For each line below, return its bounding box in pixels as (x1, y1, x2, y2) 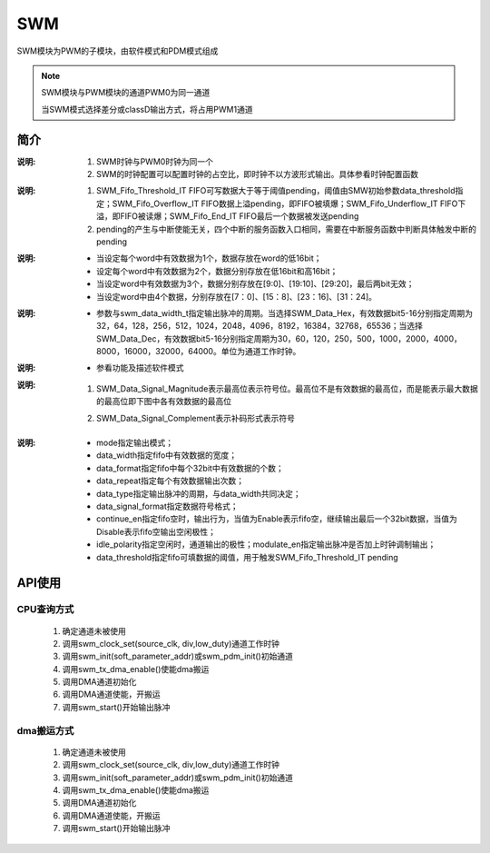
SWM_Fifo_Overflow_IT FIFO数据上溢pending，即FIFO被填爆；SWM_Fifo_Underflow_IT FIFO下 (112, 198, 466, 209)
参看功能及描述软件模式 (96, 362, 184, 373)
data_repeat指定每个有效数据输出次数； (96, 475, 245, 486)
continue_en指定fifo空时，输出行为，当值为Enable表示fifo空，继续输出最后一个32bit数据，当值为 (96, 513, 458, 524)
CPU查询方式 (16, 603, 74, 616)
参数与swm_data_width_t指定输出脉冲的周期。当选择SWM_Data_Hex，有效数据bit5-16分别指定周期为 (96, 307, 474, 318)
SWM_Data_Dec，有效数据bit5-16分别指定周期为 (96, 332, 279, 344)
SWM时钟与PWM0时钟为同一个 (96, 155, 213, 167)
